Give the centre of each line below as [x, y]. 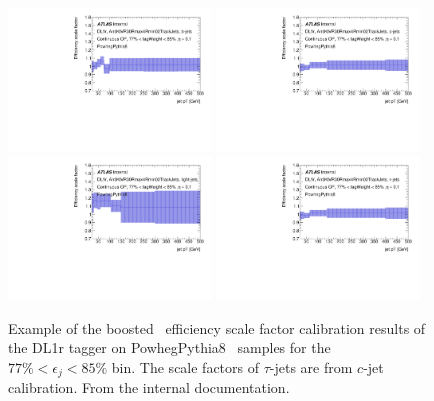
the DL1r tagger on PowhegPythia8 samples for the [169, 347]
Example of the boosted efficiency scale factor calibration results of [217, 327]
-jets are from [311, 367]
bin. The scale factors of [185, 367]
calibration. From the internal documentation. [149, 387]
